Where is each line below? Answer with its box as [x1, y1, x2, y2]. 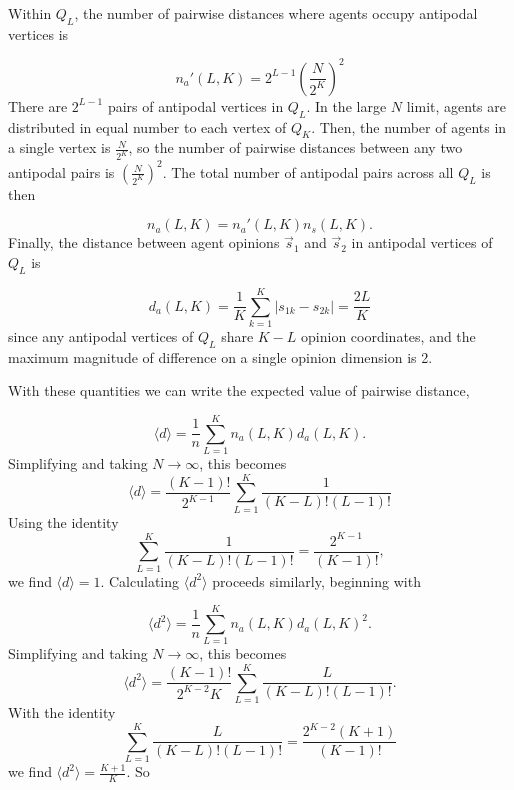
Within [8, 3, 52, 23]
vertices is [8, 23, 69, 44]
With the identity [8, 702, 116, 723]
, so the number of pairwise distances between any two [128, 137, 463, 158]
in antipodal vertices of [351, 232, 493, 253]
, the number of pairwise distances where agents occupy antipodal [74, 3, 478, 23]
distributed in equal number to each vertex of [8, 116, 287, 137]
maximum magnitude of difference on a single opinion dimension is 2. [8, 346, 433, 367]
